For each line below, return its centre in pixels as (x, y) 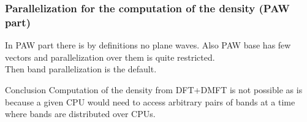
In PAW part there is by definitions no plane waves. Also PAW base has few (148, 45)
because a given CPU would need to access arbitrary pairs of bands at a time (150, 101)
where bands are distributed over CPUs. (80, 114)
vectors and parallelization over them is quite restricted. (110, 57)
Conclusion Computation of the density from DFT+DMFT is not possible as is (154, 89)
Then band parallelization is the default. (81, 69)
